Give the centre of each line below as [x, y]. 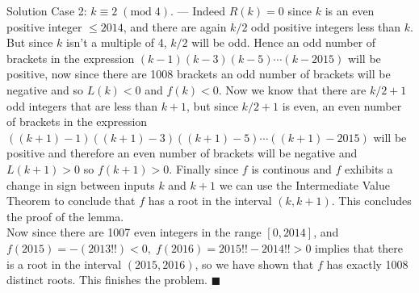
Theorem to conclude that [71, 201]
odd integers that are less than [82, 105]
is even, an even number [342, 105]
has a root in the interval [210, 201]
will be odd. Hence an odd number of [284, 42]
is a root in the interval [64, 264]
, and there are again [175, 26]
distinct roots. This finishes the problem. [107, 280]
